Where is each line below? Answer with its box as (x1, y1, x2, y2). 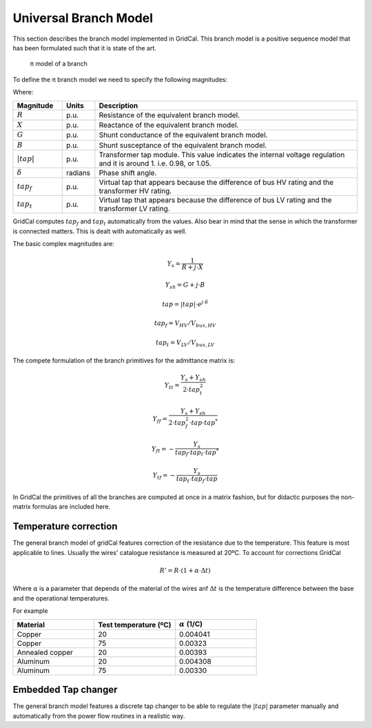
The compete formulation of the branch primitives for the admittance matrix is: (12, 356, 236, 365)
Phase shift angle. (99, 168, 157, 178)
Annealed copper (17, 647, 74, 657)
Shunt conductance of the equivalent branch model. (99, 130, 268, 140)
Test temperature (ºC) (98, 620, 172, 629)
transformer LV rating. (99, 204, 170, 214)
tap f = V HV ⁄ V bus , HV (154, 319, 216, 329)
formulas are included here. (32, 503, 111, 511)
